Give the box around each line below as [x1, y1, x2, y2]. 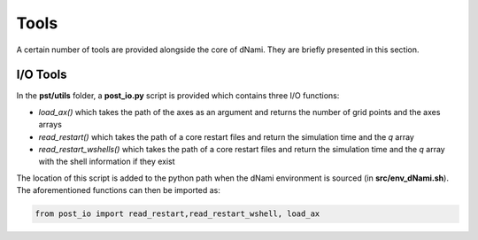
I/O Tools [16, 67, 67, 82]
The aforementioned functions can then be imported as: [16, 185, 220, 196]
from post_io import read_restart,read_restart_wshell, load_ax [35, 209, 320, 219]
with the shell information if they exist [38, 156, 176, 167]
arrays [38, 120, 62, 130]
